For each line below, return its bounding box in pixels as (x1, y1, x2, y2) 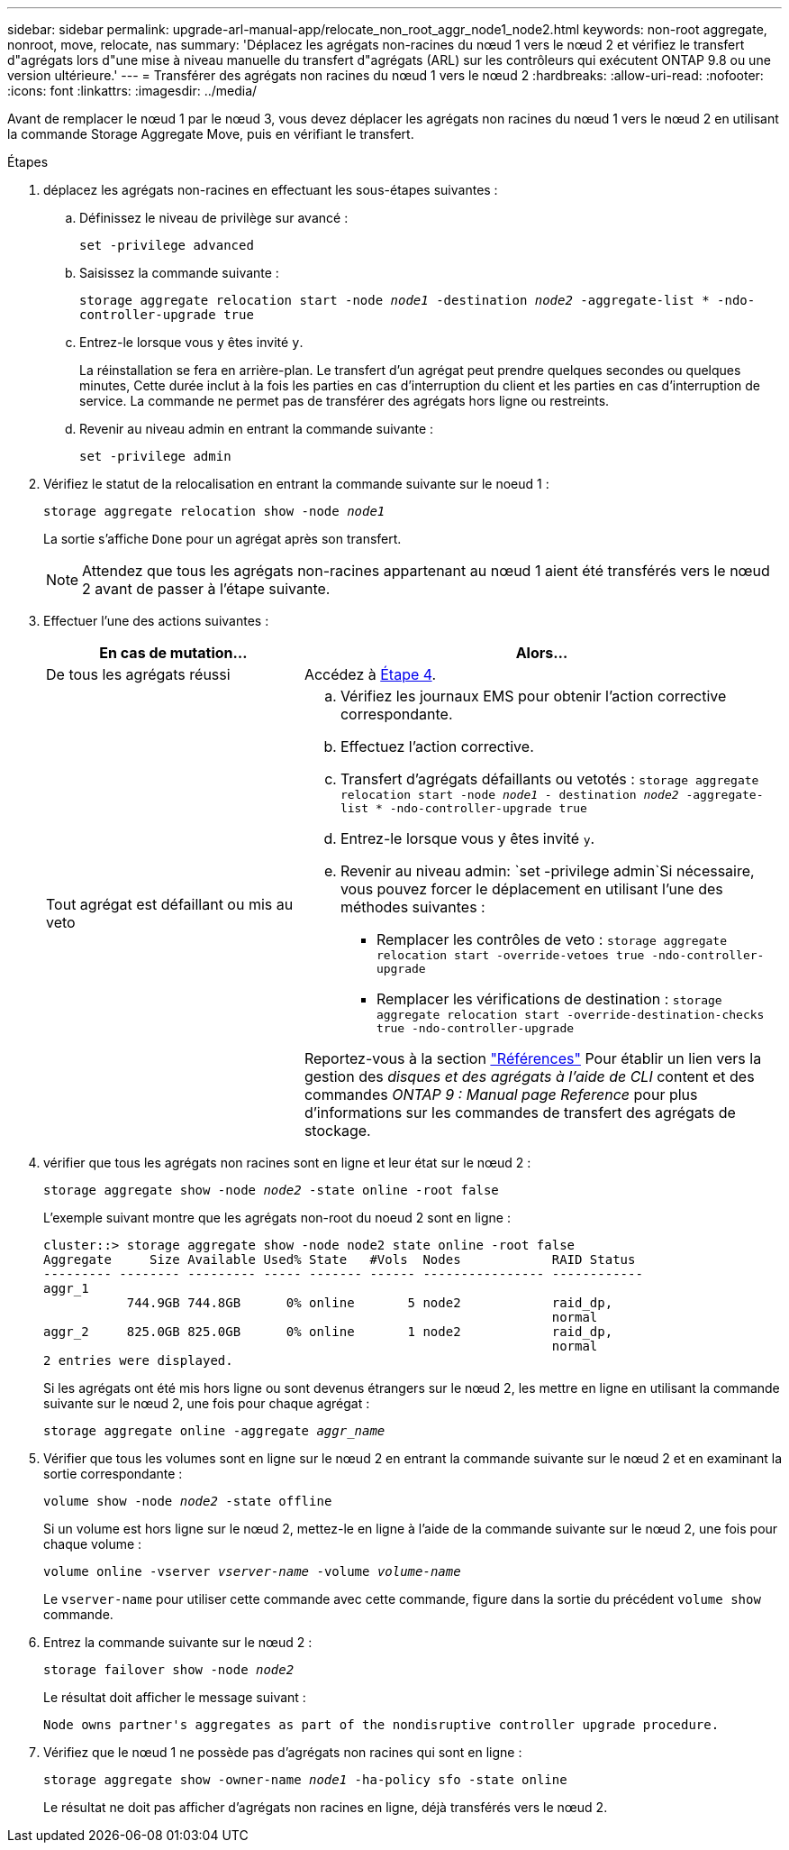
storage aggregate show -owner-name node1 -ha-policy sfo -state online (43, 1772, 567, 1787)
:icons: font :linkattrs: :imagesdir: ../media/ (7, 83, 258, 98)
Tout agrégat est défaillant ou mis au (46, 895, 294, 913)
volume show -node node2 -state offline (43, 1494, 332, 1508)
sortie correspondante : (43, 1466, 183, 1481)
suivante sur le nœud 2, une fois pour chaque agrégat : (43, 1396, 370, 1411)
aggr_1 (43, 1281, 89, 1296)
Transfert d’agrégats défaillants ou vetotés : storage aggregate (340, 770, 759, 788)
